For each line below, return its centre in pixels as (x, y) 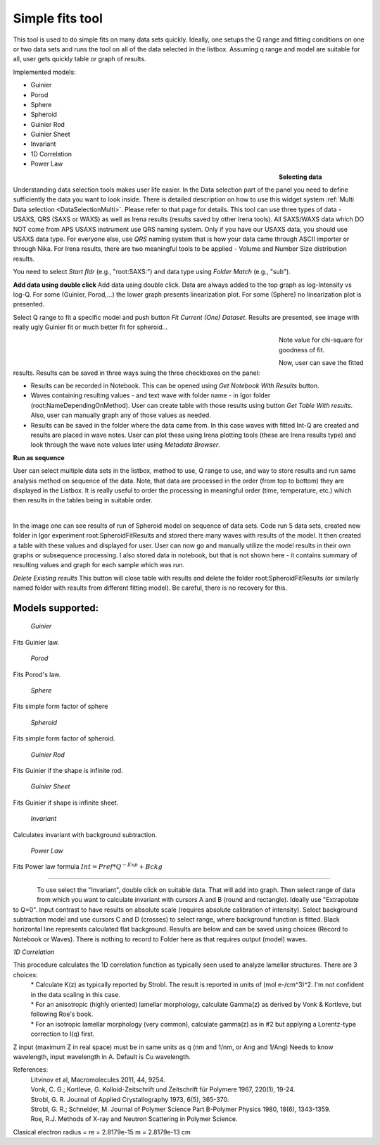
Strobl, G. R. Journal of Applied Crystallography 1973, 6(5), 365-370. (130, 1099)
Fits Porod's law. (37, 674)
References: (31, 1070)
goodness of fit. (302, 349)
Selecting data (300, 177)
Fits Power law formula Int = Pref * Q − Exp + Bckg (88, 866)
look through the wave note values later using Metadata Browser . (126, 445)
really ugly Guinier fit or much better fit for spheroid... (90, 327)
